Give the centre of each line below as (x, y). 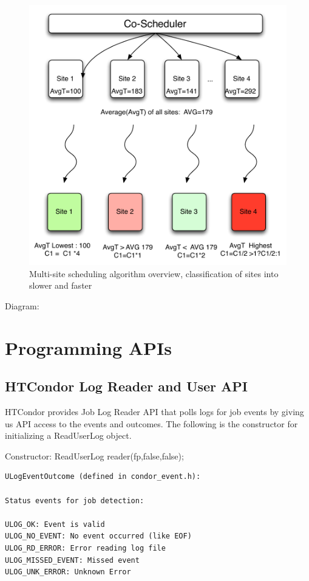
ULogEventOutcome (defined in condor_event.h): (103, 477)
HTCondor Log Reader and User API (126, 386)
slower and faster (61, 285)
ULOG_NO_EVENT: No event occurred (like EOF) (98, 536)
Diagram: (22, 305)
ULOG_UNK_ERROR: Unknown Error (68, 572)
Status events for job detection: (75, 500)
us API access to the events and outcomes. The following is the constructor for (151, 423)
